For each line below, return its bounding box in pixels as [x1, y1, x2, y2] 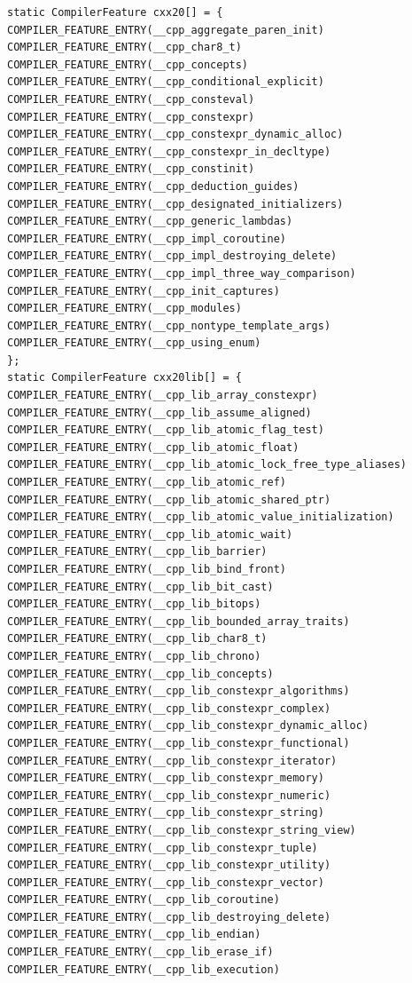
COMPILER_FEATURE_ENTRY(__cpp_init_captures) [7, 284, 280, 297]
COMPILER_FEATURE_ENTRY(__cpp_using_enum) [7, 337, 261, 350]
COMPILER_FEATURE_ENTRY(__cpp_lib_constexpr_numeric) [7, 789, 331, 802]
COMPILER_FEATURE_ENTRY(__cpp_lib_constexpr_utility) [7, 859, 331, 872]
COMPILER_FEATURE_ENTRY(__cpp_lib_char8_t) [7, 632, 268, 646]
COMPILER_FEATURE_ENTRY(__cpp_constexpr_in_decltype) [7, 145, 331, 158]
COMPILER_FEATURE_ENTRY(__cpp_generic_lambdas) [7, 215, 293, 228]
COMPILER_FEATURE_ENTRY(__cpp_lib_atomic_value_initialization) [7, 511, 394, 524]
